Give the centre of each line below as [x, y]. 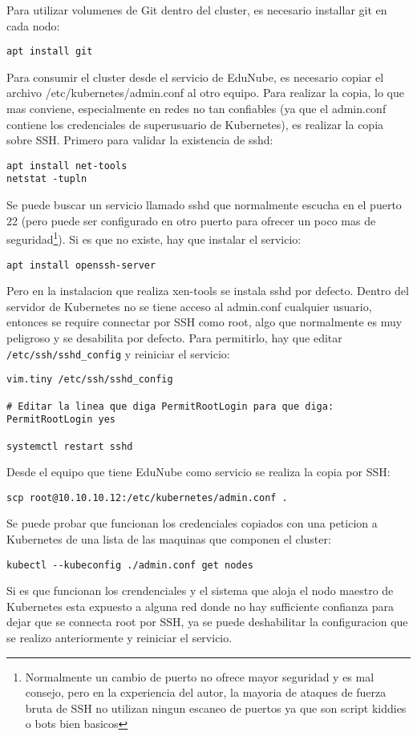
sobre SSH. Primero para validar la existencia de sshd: [140, 140]
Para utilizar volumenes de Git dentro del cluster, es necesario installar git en [197, 10]
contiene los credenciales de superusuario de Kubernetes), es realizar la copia [195, 124]
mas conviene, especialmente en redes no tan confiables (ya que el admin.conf [196, 109]
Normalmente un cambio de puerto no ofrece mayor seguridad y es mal [200, 676]
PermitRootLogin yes [61, 420]
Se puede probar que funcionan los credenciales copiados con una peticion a [192, 523]
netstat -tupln [47, 179]
